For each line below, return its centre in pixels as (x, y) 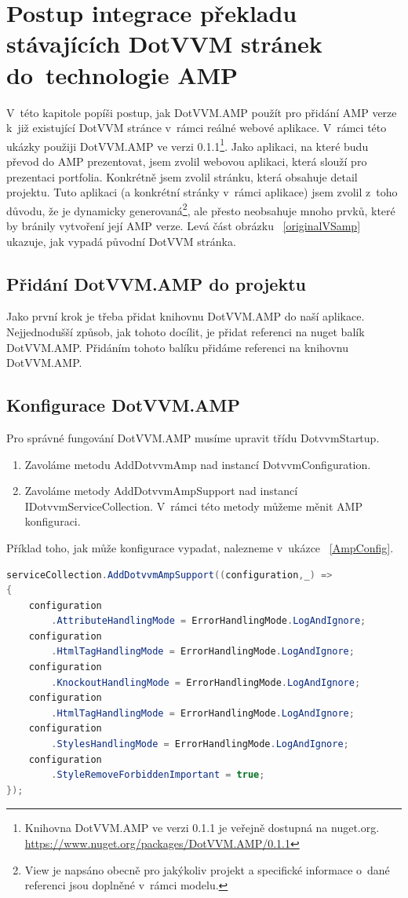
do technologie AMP (122, 74)
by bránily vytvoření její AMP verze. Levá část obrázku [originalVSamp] (184, 225)
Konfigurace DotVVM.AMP (123, 405)
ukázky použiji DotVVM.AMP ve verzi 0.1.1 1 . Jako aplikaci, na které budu (188, 145)
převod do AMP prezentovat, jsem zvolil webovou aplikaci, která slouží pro (187, 161)
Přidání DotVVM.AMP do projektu (156, 283)
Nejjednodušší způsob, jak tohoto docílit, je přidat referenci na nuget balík (186, 331)
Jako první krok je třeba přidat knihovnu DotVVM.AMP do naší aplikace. (186, 316)
